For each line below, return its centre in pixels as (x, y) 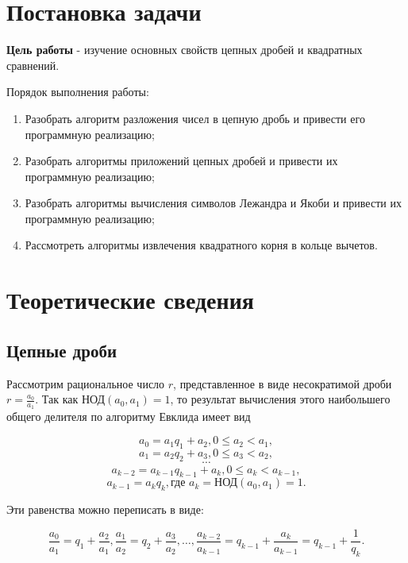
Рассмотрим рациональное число (86, 383)
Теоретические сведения (130, 300)
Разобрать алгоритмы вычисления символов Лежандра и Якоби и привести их (213, 203)
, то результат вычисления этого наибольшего (280, 399)
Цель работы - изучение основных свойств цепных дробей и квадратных (185, 50)
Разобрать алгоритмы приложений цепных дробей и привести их (181, 161)
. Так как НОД (70, 399)
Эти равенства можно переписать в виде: (105, 509)
